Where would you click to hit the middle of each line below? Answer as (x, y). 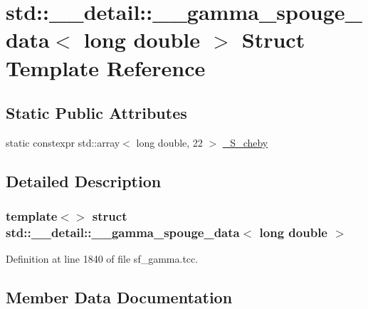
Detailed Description (84, 180)
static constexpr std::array (63, 142)
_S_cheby (245, 142)
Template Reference (106, 67)
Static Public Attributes (96, 113)
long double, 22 (169, 142)
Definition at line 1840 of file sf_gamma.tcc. (102, 259)
